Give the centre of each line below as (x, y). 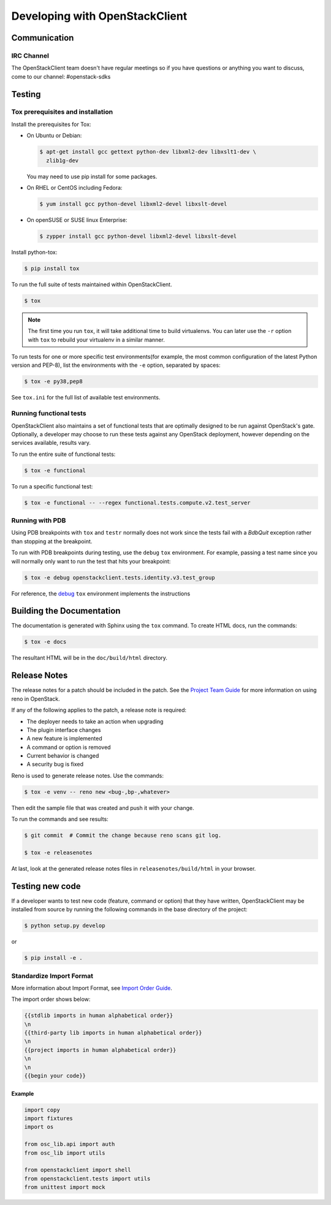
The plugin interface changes (64, 730)
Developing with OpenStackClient (99, 16)
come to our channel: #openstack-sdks (61, 76)
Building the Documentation (66, 611)
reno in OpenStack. (36, 699)
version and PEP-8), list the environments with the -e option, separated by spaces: (116, 365)
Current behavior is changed (63, 756)
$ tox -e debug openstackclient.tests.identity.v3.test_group (120, 577)
